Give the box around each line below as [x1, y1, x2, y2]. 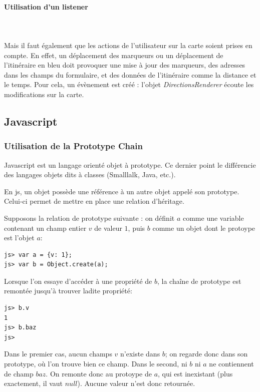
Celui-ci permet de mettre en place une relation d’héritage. [4, 196, 184, 206]
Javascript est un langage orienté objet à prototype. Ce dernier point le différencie [4, 159, 256, 170]
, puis [128, 222, 145, 233]
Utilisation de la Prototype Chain [4, 140, 143, 152]
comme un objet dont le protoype [152, 222, 255, 233]
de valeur [94, 222, 122, 233]
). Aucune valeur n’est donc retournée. [77, 378, 195, 388]
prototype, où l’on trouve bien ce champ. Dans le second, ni [4, 358, 187, 369]
